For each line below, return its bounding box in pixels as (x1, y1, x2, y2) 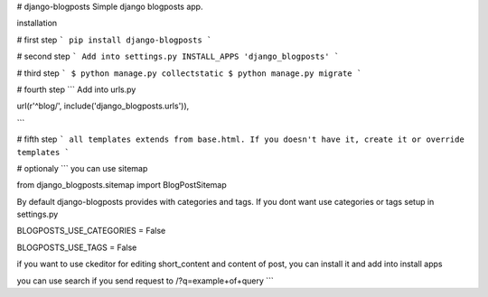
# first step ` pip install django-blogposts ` (16, 34, 212, 45)
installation (16, 18, 58, 29)
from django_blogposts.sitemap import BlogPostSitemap (16, 180, 227, 190)
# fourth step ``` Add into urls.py (16, 84, 136, 95)
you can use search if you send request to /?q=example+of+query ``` (16, 275, 275, 286)
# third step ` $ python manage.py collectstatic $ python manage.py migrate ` (16, 68, 362, 79)
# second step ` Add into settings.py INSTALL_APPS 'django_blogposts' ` (16, 51, 340, 62)
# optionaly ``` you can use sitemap (16, 162, 148, 173)
